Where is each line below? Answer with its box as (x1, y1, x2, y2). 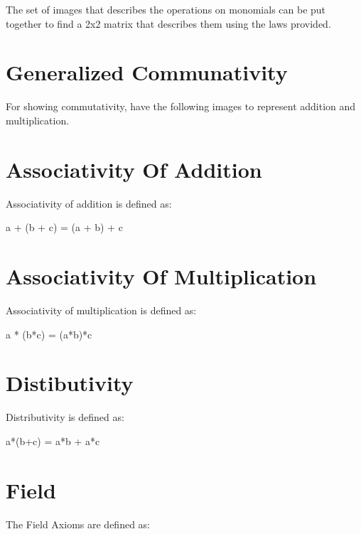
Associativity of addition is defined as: (6, 196, 172, 210)
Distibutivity (6, 368, 134, 397)
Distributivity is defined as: (6, 410, 124, 424)
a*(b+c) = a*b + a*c (6, 433, 100, 448)
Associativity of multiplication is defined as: (6, 302, 197, 317)
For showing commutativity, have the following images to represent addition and (6, 99, 356, 114)
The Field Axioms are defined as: (6, 516, 150, 531)
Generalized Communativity (6, 58, 288, 87)
